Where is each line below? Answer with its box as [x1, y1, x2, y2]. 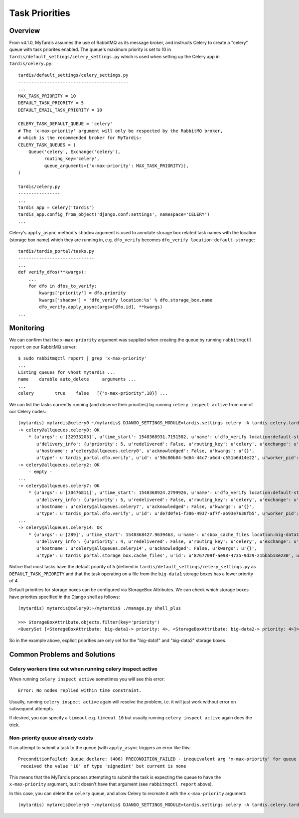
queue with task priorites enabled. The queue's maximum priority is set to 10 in [9, 46, 171, 52]
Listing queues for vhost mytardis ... [18, 369, 116, 375]
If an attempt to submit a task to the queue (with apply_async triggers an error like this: [9, 744, 191, 750]
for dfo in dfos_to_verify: [28, 283, 97, 289]
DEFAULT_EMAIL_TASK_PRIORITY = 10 [18, 107, 102, 113]
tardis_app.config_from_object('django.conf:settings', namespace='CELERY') [18, 212, 210, 217]
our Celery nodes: [9, 408, 46, 414]
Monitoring [9, 324, 45, 332]
